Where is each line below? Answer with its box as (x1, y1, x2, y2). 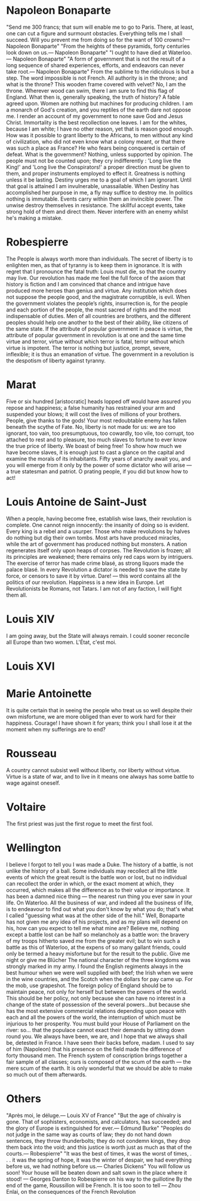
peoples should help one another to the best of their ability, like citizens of (6, 319, 189, 326)
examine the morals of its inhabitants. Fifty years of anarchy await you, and (6, 455, 191, 462)
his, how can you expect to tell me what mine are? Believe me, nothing (6, 924, 179, 931)
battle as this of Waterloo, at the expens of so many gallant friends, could (6, 943, 186, 951)
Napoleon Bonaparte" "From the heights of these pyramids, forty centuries (6, 43, 190, 50)
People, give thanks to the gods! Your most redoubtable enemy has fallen (6, 417, 187, 424)
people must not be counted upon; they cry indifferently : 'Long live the (6, 157, 181, 164)
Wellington (6, 841, 61, 854)
